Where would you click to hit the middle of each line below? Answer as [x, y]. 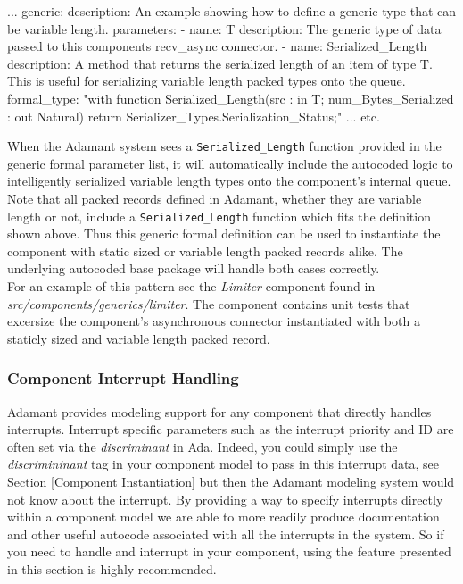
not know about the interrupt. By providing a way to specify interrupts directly [225, 499]
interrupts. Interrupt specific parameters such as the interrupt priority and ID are [231, 429]
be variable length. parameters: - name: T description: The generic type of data [224, 28]
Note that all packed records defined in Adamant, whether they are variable [215, 198]
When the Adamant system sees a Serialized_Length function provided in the [224, 146]
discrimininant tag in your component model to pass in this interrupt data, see [223, 464]
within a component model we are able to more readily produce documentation [223, 517]
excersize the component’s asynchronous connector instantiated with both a [214, 321]
